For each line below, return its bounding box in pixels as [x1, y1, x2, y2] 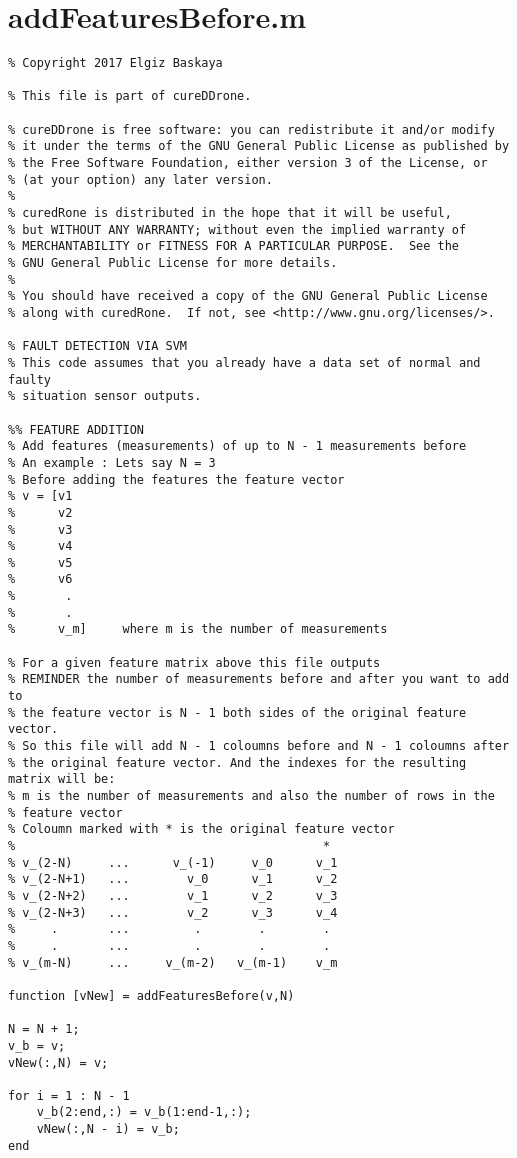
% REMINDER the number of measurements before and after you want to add [8, 672, 510, 687]
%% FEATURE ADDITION [8, 422, 145, 437]
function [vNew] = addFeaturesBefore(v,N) [8, 988, 295, 1003]
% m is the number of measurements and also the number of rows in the [8, 789, 495, 803]
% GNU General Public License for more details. [8, 256, 338, 270]
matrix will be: [8, 772, 116, 787]
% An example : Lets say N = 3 [8, 455, 216, 470]
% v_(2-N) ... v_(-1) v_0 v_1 [8, 855, 338, 870]
